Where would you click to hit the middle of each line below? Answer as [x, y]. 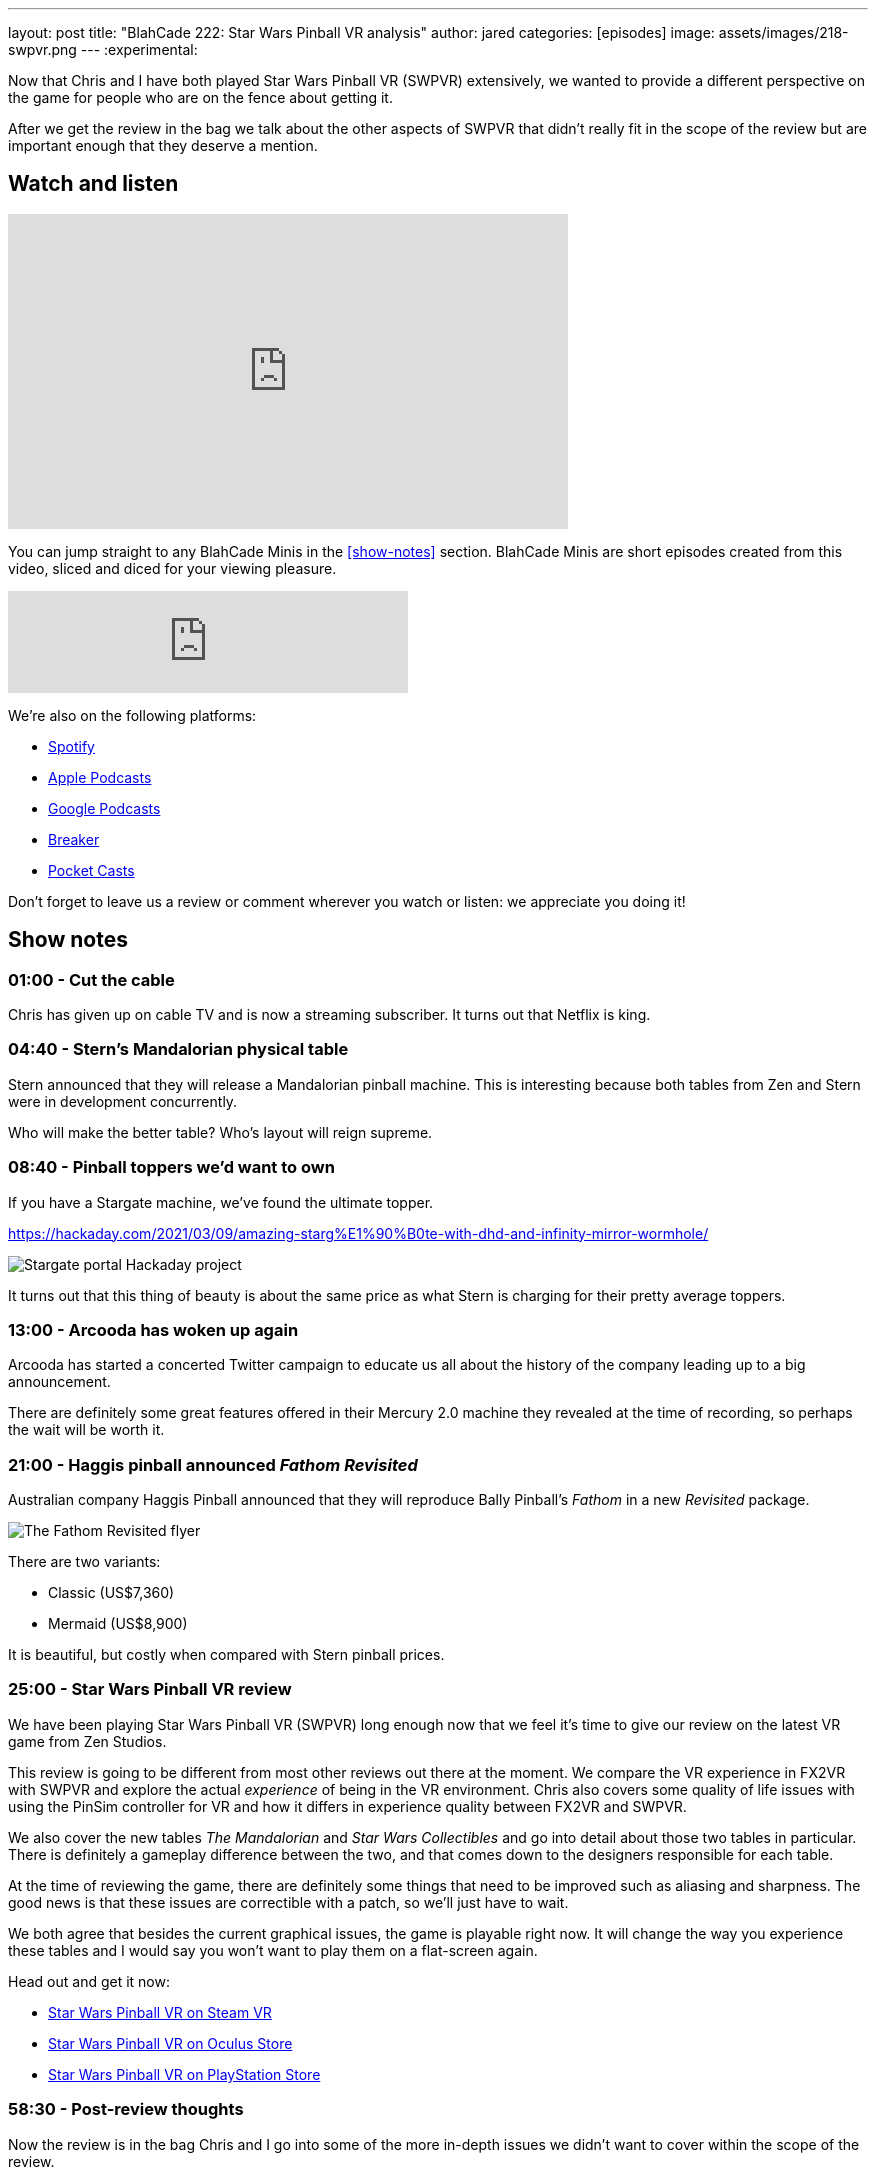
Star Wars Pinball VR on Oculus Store [170, 2043]
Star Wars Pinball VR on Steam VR [160, 2012]
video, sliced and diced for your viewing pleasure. [172, 568]
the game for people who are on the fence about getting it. [200, 97]
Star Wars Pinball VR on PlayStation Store [184, 2074]
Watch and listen [93, 184]
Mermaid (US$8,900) [118, 1624]
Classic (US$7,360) [111, 1593]
